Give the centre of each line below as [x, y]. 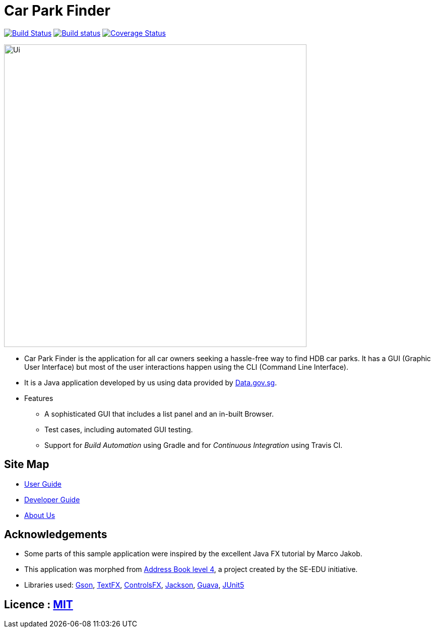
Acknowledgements [56, 535]
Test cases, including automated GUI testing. [119, 429]
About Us [40, 515]
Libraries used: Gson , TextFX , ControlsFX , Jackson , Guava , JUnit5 [134, 585]
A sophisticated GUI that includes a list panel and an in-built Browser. [159, 414]
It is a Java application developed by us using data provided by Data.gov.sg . [151, 382]
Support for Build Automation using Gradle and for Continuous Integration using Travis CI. [194, 445]
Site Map [27, 465]
